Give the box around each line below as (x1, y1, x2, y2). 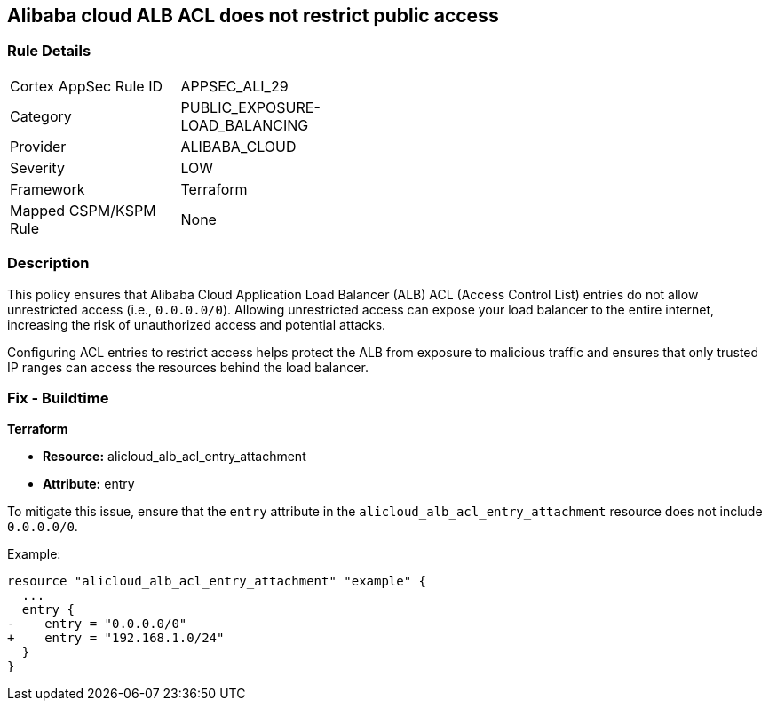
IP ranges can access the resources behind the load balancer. (7, 359, 369, 375)
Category (10, 107, 72, 125)
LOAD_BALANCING (180, 115, 309, 134)
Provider (10, 137, 67, 155)
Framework (10, 179, 85, 198)
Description (7, 254, 90, 273)
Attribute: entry (43, 476, 135, 492)
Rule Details (7, 42, 91, 60)
